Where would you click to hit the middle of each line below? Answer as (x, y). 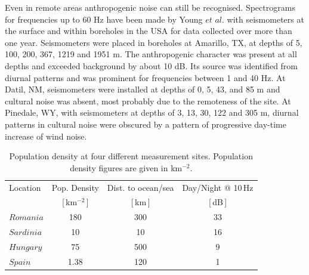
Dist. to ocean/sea (140, 187)
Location (25, 187)
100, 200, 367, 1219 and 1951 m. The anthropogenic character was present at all (151, 54)
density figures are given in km (126, 167)
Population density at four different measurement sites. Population (131, 156)
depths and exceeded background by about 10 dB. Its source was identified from (152, 65)
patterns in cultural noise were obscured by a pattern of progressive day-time (146, 124)
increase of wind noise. (46, 136)
